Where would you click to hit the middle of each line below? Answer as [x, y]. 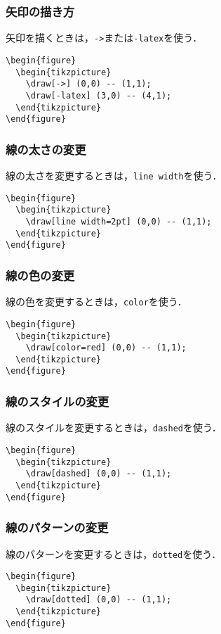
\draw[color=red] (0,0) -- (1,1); [106, 348]
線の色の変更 [40, 275]
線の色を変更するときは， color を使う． [96, 302]
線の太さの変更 [46, 149]
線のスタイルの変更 [58, 401]
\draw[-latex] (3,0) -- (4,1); [99, 95]
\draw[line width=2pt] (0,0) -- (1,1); [119, 222]
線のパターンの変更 [57, 527]
